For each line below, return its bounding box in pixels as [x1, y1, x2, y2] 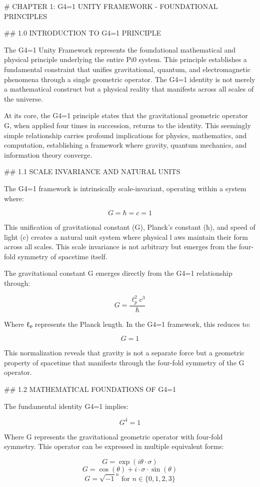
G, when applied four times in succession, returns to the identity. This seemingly [4, 120, 251, 130]
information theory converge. [4, 149, 92, 160]
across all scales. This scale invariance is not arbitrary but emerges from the [4, 241, 237, 252]
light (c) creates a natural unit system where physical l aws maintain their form [4, 231, 248, 242]
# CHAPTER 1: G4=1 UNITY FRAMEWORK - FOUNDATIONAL [4, 1, 218, 11]
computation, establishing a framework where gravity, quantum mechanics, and [4, 140, 247, 150]
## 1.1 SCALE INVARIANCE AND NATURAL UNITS [4, 166, 180, 177]
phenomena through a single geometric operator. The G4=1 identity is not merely [4, 74, 255, 84]
